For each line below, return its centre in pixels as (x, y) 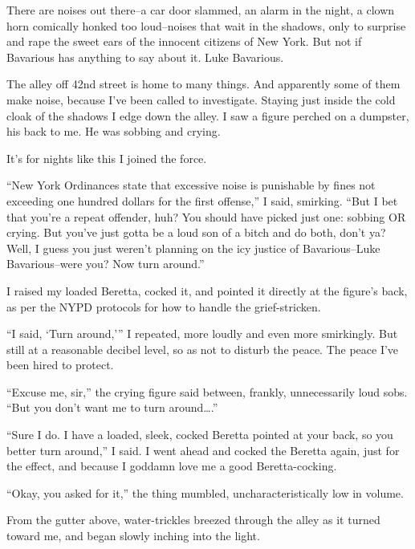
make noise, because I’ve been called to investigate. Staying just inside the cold (201, 99)
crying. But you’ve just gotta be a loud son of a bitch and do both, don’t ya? (196, 232)
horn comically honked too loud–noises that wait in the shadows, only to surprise (206, 25)
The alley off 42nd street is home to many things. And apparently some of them (203, 84)
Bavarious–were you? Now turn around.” (106, 264)
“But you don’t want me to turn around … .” (112, 407)
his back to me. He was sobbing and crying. (114, 131)
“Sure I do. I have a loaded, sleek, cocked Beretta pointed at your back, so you (200, 435)
